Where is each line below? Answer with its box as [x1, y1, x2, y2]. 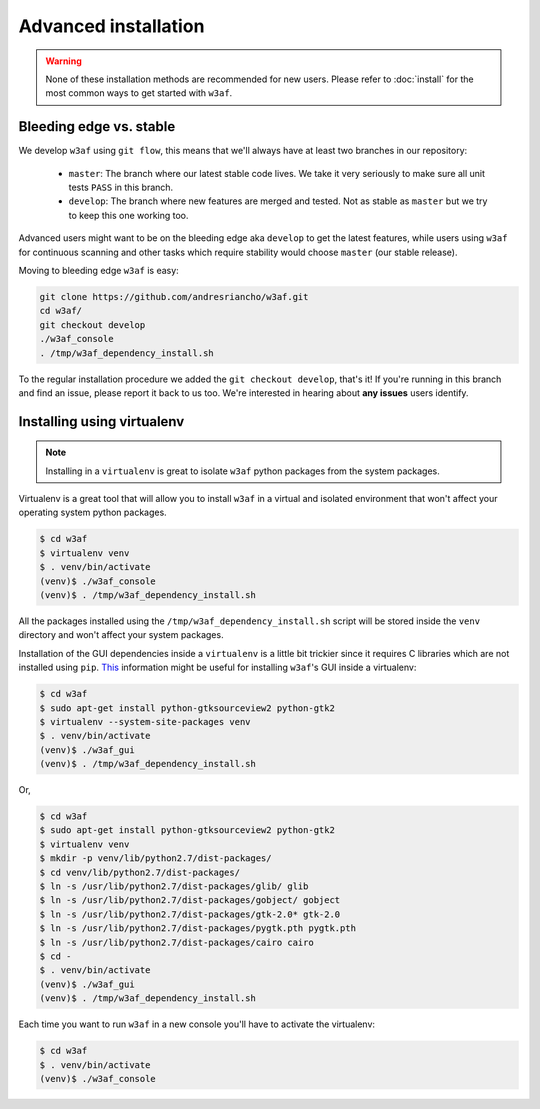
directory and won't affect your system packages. [18, 629, 224, 641]
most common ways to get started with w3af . [45, 87, 233, 99]
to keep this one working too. [68, 209, 189, 221]
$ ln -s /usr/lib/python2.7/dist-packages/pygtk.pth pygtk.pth [39, 923, 357, 934]
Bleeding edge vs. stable [18, 118, 176, 135]
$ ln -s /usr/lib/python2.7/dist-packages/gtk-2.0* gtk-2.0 [39, 908, 341, 920]
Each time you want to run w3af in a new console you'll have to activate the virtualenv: [18, 1018, 375, 1030]
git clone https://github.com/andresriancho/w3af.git [39, 291, 309, 302]
